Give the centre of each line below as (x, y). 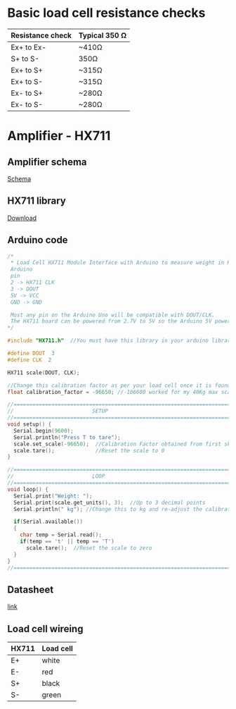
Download (22, 218)
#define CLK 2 (29, 360)
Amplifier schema (47, 162)
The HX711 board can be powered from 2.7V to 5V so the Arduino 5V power (120, 321)
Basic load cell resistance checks (106, 13)
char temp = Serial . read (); (61, 535)
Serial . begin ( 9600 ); (44, 431)
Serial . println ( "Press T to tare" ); (67, 437)
